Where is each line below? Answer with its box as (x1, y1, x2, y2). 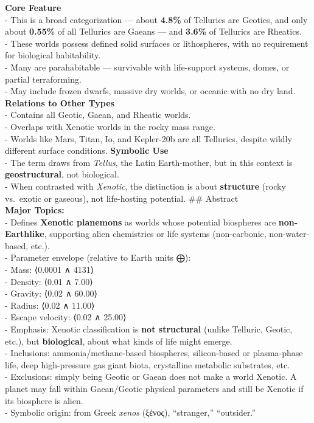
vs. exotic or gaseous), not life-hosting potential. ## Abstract (5, 191, 239, 204)
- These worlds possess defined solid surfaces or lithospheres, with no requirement (5, 36, 309, 49)
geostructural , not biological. (5, 168, 119, 181)
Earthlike (5, 227, 44, 240)
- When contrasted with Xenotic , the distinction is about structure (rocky (5, 179, 286, 192)
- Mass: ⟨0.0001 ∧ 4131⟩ (5, 263, 94, 276)
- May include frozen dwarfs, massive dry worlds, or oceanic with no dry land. (5, 84, 296, 97)
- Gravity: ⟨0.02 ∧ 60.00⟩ (5, 287, 97, 300)
